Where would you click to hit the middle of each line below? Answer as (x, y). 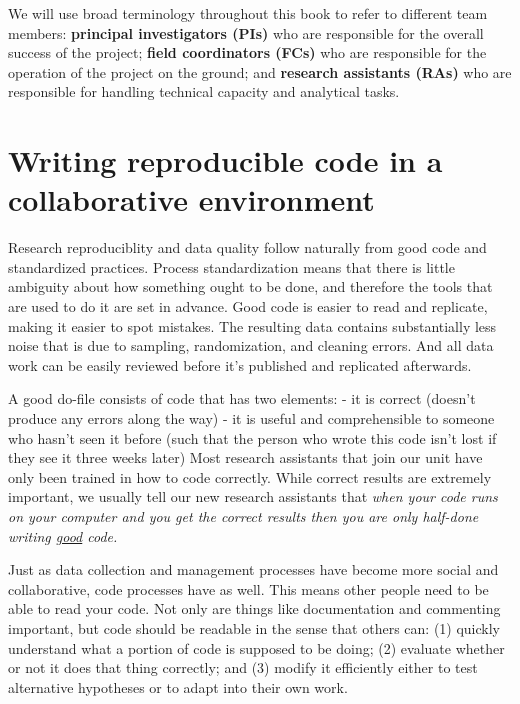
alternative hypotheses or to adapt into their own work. (178, 686)
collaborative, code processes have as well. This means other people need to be (248, 588)
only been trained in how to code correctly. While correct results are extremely (250, 476)
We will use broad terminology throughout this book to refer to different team (248, 13)
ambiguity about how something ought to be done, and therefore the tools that (250, 286)
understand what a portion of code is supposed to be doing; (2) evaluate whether (256, 647)
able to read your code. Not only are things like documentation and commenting (254, 608)
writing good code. (63, 535)
